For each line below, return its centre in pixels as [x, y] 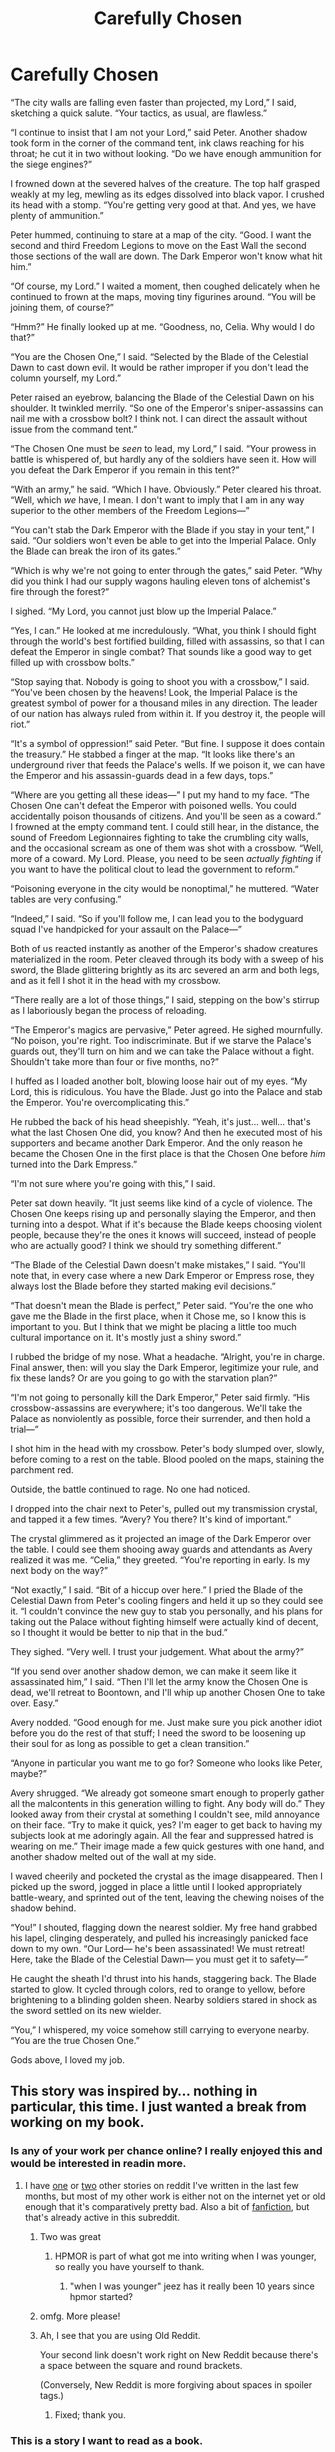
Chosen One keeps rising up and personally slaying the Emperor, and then [163, 1213]
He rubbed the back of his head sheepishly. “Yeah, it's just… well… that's [161, 1121]
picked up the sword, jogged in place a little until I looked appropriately [156, 1886]
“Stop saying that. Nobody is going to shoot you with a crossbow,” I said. [160, 681]
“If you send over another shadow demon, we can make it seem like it [153, 1671]
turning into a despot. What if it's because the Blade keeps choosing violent [166, 1224]
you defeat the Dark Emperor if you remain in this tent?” [125, 469]
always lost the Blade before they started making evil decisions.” [143, 1286]
